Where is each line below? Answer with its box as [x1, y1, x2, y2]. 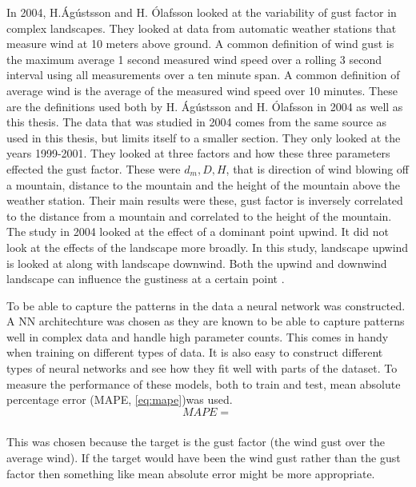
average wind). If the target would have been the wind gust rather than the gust [6, 449, 401, 466]
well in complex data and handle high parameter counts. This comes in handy [6, 328, 389, 345]
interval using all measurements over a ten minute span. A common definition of [6, 66, 400, 83]
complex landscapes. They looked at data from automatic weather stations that [6, 19, 397, 36]
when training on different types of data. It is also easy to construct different [6, 344, 383, 361]
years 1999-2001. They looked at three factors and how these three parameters [6, 145, 390, 162]
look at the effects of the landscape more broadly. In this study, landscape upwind [6, 238, 409, 255]
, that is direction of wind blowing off [226, 160, 410, 177]
